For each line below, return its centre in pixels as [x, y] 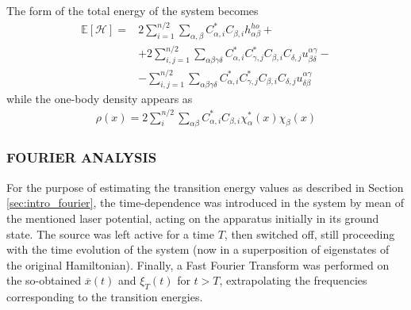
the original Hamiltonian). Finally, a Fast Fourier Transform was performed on [198, 264]
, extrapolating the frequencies [293, 280]
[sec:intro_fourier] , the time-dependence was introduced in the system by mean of [205, 203]
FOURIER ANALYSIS [82, 157]
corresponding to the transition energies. [105, 297]
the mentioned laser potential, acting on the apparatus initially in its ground [193, 218]
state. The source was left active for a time [110, 233]
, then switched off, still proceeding [309, 233]
